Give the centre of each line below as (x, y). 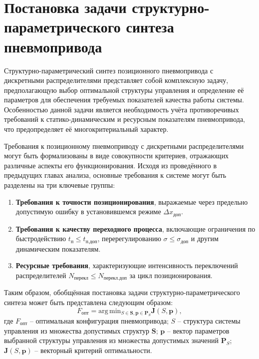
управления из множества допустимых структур (77, 330)
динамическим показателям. (58, 248)
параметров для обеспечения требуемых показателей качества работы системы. (124, 100)
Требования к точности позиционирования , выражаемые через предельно (132, 201)
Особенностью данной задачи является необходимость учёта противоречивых (122, 109)
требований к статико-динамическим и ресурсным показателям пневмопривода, (125, 119)
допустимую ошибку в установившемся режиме (88, 211)
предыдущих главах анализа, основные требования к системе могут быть (115, 175)
